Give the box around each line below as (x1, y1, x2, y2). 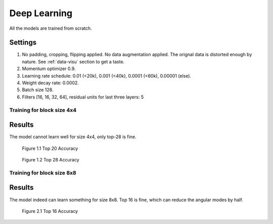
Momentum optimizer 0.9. (22, 66, 76, 72)
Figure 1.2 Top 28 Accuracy (22, 157, 79, 163)
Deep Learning (9, 8, 73, 19)
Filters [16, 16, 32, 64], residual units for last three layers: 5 (22, 94, 144, 100)
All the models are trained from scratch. (9, 25, 92, 31)
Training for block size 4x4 (9, 106, 77, 114)
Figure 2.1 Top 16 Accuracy (22, 208, 78, 214)
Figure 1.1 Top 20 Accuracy (22, 145, 78, 151)
